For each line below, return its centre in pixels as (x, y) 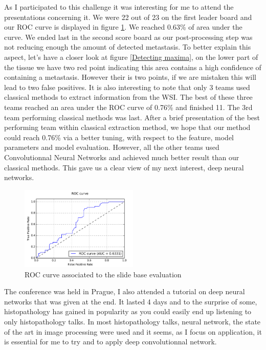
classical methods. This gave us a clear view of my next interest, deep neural (124, 167)
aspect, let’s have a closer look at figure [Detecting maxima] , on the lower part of (131, 57)
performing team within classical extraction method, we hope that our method (127, 127)
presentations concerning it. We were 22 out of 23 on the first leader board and (128, 17)
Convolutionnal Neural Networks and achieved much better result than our (122, 157)
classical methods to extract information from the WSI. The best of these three (128, 97)
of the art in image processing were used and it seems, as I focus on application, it (133, 331)
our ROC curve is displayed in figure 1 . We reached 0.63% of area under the (123, 27)
